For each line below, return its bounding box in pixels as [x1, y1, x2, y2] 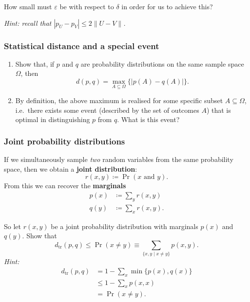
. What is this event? [117, 114, 180, 124]
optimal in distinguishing [15, 114, 90, 124]
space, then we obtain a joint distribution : [4, 163, 137, 174]
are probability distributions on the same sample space [80, 58, 244, 69]
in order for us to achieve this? [121, 1, 213, 11]
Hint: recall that [4, 18, 52, 28]
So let [4, 221, 21, 231]
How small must [4, 1, 52, 11]
